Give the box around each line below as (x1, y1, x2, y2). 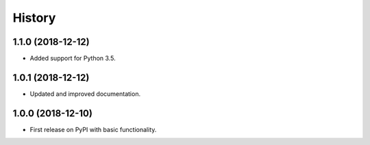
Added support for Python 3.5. (29, 54, 116, 63)
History (12, 10, 56, 25)
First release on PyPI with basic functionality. (29, 125, 157, 133)
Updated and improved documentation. (29, 89, 140, 98)
